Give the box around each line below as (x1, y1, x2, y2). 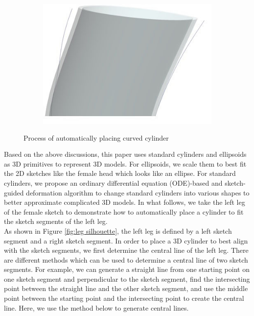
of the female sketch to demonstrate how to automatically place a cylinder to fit (4, 206, 244, 217)
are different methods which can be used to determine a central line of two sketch (4, 254, 248, 265)
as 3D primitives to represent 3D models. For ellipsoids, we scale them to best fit (4, 158, 247, 169)
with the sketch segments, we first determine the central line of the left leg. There (4, 245, 249, 255)
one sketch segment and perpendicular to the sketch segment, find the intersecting (4, 273, 250, 284)
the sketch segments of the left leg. (4, 216, 108, 226)
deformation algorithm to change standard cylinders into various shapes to (26, 187, 250, 197)
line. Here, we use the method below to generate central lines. (4, 302, 189, 313)
